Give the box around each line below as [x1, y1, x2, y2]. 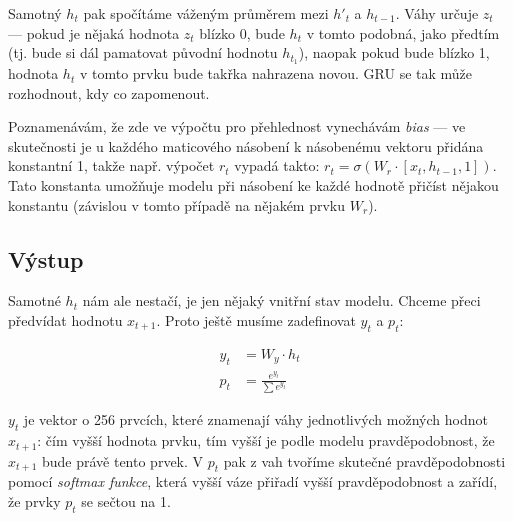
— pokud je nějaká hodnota [8, 22, 180, 43]
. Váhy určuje [395, 3, 479, 23]
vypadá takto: [234, 155, 320, 176]
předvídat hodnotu [8, 310, 123, 330]
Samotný [8, 3, 62, 23]
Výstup [8, 243, 84, 274]
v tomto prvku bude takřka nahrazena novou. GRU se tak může [79, 63, 473, 84]
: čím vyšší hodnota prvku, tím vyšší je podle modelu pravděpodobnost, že [37, 430, 495, 451]
